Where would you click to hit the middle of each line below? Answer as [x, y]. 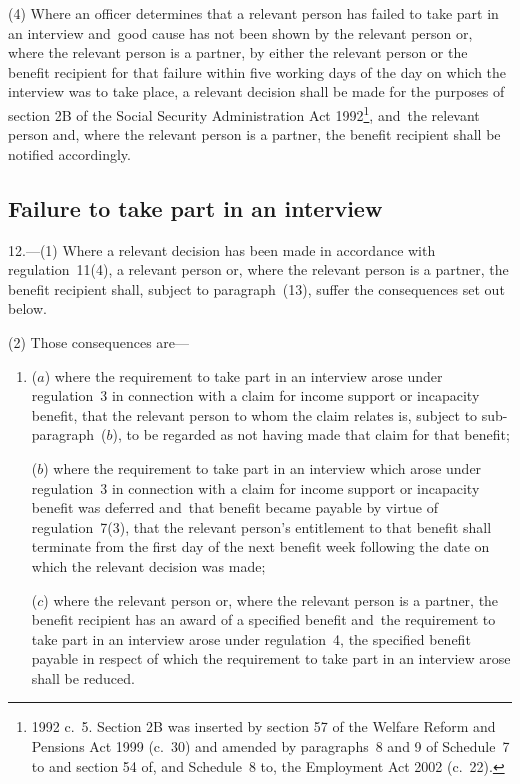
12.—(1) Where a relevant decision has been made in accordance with [222, 249]
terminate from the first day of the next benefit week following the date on [260, 546]
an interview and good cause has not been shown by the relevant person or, [240, 32]
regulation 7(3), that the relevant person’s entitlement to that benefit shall [261, 526]
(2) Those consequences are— [99, 341]
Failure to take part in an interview [195, 207]
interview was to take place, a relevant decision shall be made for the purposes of [256, 91]
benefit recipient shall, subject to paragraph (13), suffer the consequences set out [256, 288]
